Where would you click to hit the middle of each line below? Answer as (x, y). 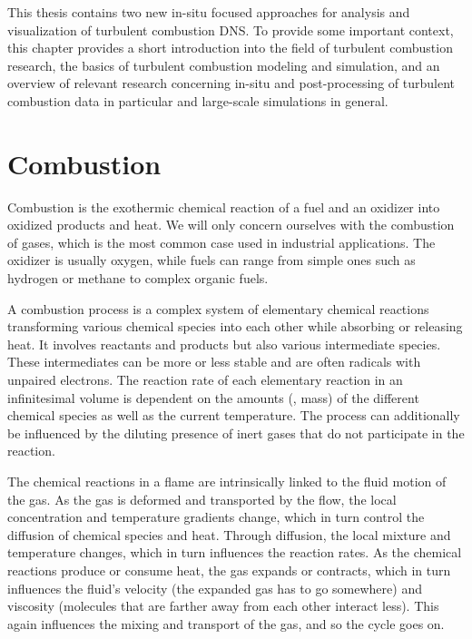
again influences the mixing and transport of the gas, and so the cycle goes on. (226, 623)
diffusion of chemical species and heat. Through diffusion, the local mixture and (229, 534)
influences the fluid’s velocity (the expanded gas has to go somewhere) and (215, 588)
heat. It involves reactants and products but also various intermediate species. (224, 344)
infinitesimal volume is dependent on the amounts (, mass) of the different (213, 397)
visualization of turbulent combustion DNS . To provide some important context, (231, 29)
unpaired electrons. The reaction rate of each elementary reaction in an (205, 380)
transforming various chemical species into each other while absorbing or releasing (235, 326)
